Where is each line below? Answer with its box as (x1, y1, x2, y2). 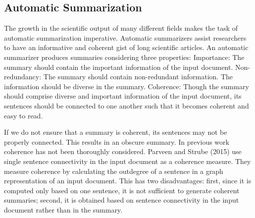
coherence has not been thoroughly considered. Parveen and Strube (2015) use (4, 146, 242, 157)
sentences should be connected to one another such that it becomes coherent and (4, 100, 249, 110)
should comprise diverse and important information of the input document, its (4, 91, 242, 101)
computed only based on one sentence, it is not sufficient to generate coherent (4, 185, 240, 195)
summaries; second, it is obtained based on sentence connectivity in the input (4, 195, 239, 205)
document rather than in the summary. (4, 204, 122, 215)
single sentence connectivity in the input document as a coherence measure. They (4, 156, 251, 166)
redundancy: (4, 71, 42, 82)
